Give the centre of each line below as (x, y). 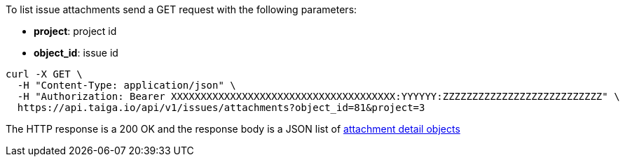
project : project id (75, 31)
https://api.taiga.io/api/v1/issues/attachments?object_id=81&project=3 (221, 108)
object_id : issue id (76, 53)
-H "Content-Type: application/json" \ (126, 85)
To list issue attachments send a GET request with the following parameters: (181, 9)
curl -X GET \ (44, 74)
